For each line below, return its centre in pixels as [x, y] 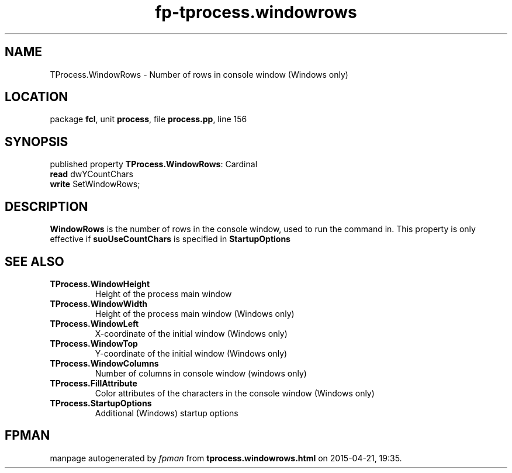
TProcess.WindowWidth [99, 303]
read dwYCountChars [91, 174]
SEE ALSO [34, 261]
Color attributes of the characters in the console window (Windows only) [235, 393]
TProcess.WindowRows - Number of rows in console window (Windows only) [199, 74]
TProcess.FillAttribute [94, 383]
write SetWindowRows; [95, 184]
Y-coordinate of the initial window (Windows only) [191, 353]
